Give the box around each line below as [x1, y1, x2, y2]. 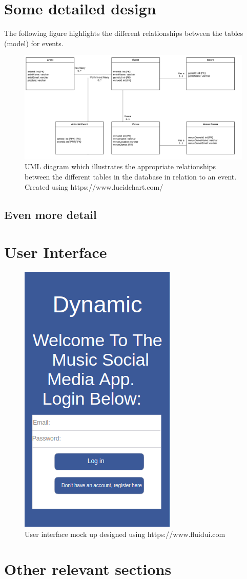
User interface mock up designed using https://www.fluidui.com [25, 528, 225, 539]
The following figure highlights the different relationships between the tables [4, 28, 243, 38]
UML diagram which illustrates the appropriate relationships [25, 161, 216, 172]
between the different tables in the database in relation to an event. [25, 171, 237, 182]
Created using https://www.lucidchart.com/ [25, 181, 163, 192]
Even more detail [4, 206, 97, 222]
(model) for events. [4, 37, 64, 48]
